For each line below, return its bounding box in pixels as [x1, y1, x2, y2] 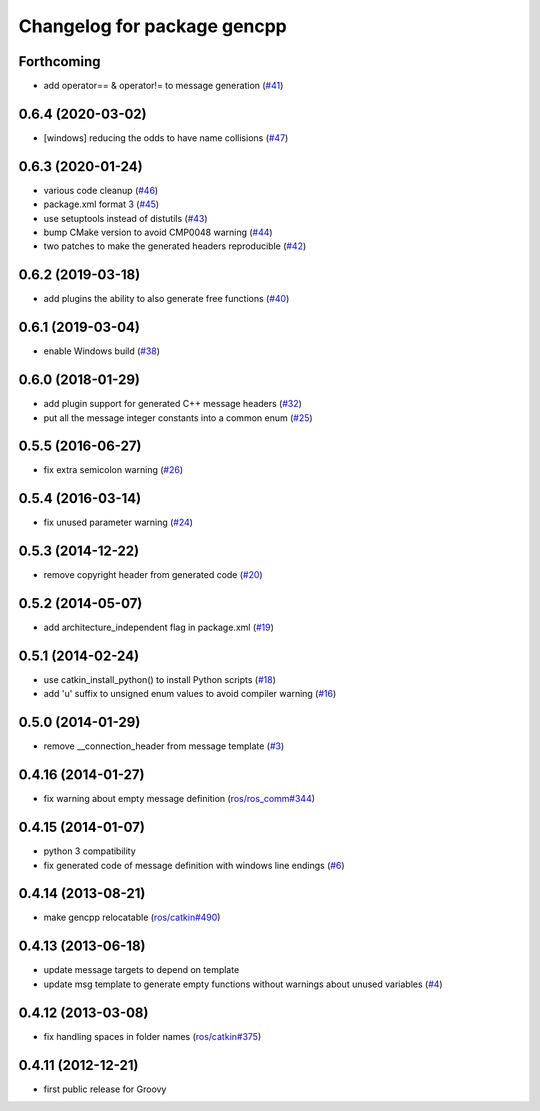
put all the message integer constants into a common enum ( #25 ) [43, 411, 314, 424]
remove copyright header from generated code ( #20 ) [43, 569, 264, 581]
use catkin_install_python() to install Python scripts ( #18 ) [43, 674, 277, 686]
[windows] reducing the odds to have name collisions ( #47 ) [43, 131, 289, 144]
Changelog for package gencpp [18, 15, 287, 37]
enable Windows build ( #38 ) [43, 345, 160, 357]
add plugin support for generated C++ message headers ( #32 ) [43, 398, 302, 410]
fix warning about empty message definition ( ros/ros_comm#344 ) [43, 793, 315, 805]
